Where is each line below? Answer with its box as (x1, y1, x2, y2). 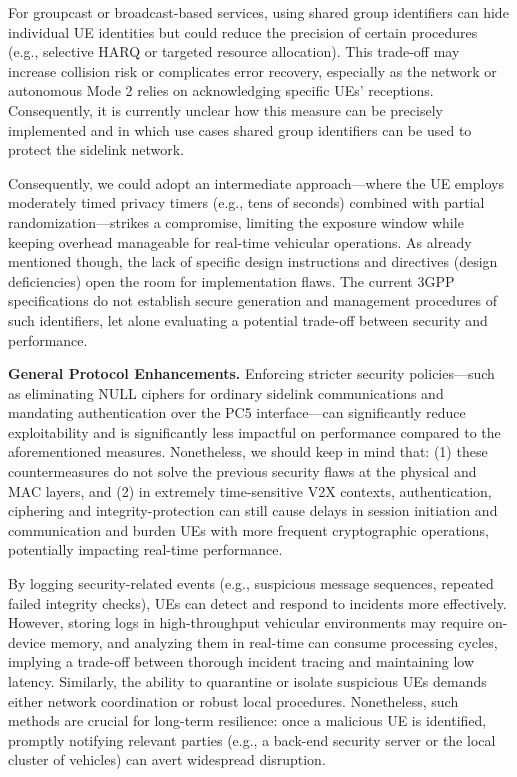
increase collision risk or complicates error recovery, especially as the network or (8, 60, 497, 81)
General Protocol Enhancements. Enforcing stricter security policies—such (8, 363, 495, 384)
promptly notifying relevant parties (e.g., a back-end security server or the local (8, 729, 496, 750)
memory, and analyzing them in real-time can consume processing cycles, (50, 631, 498, 652)
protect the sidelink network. (8, 139, 184, 160)
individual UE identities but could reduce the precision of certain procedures (8, 21, 478, 42)
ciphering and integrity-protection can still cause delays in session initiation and (8, 500, 498, 521)
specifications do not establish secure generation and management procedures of (8, 290, 498, 311)
